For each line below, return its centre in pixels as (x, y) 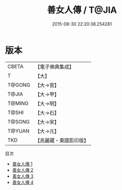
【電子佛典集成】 (54, 67)
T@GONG (19, 85)
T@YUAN (19, 131)
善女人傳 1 (22, 164)
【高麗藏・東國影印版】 (62, 140)
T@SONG (19, 122)
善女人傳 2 (23, 170)
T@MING (18, 103)
